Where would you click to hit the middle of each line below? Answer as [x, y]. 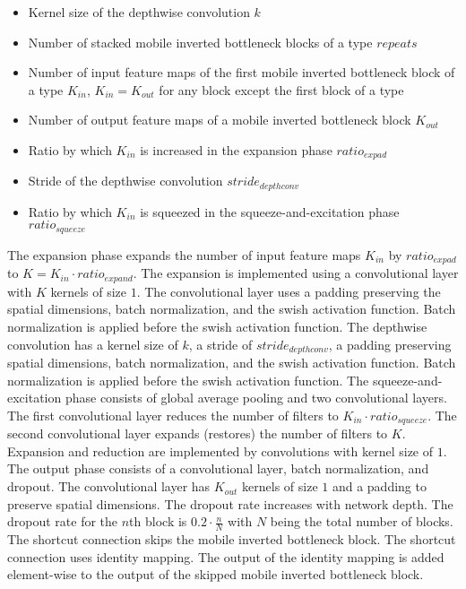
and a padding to [379, 486]
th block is [158, 521]
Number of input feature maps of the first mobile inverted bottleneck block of [242, 72]
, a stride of [220, 344]
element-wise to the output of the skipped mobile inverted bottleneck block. [216, 574]
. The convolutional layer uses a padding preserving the [289, 291]
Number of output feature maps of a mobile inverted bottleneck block [220, 120]
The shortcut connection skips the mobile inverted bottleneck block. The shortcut [232, 539]
